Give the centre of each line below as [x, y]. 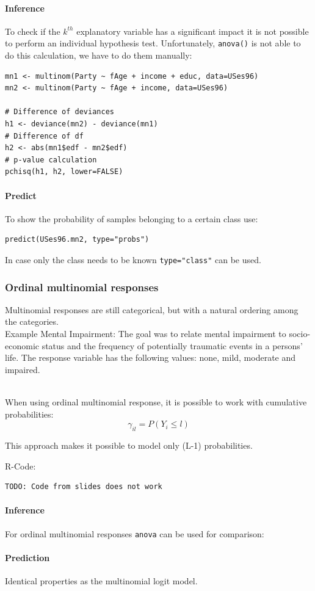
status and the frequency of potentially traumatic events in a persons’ [172, 345]
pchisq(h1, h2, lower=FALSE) [64, 172]
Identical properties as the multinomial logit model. [101, 581]
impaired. [23, 369]
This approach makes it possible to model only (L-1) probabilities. [129, 445]
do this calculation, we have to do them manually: [99, 55]
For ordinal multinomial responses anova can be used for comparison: [135, 533]
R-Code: [20, 466]
